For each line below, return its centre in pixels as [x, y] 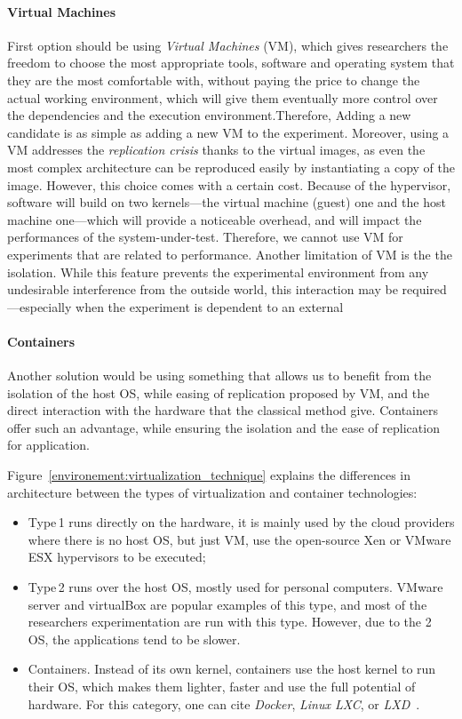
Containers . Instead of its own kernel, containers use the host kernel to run [232, 669]
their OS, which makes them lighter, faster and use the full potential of [222, 686]
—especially [40, 306]
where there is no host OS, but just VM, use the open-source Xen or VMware [239, 539]
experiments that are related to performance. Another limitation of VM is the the [230, 254]
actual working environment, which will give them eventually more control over [223, 97]
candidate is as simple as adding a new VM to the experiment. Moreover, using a [228, 132]
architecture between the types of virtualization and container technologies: [212, 492]
